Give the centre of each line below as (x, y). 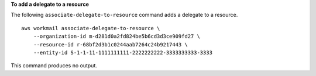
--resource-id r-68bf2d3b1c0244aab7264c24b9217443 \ (111, 44)
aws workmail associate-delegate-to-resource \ (91, 28)
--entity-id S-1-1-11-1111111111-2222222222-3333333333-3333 (123, 53)
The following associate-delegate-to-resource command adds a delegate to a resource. (124, 15)
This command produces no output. (54, 66)
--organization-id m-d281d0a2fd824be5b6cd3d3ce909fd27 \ (116, 37)
